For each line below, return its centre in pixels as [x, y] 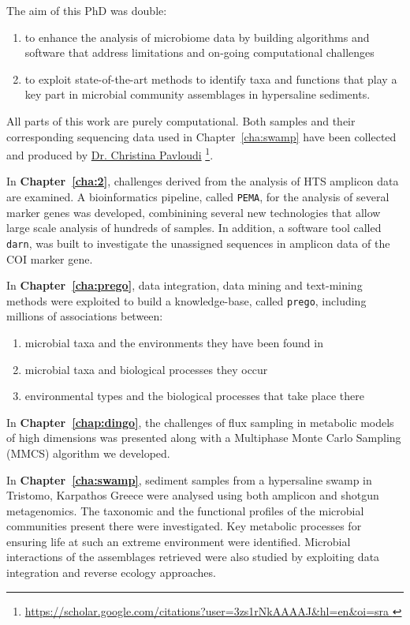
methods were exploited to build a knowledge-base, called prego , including [186, 300]
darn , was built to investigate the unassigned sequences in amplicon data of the [198, 243]
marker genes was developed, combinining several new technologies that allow [194, 212]
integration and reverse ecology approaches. [111, 573]
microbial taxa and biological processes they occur [146, 369]
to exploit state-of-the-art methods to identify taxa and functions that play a [211, 79]
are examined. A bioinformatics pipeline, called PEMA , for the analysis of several [198, 196]
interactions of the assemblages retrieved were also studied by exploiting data [193, 557]
